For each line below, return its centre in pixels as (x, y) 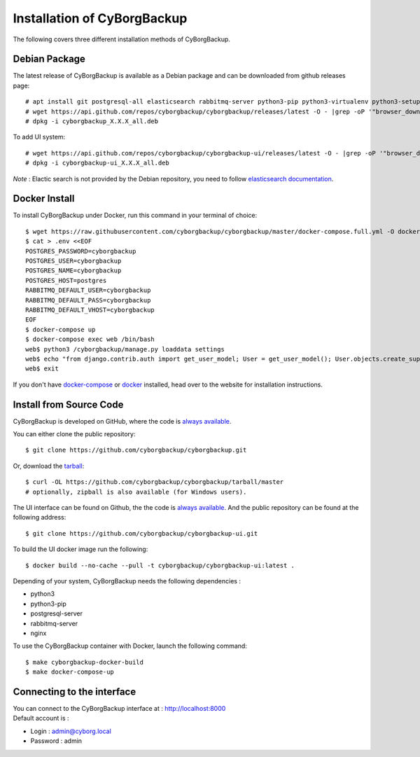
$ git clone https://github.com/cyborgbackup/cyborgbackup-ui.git (142, 533)
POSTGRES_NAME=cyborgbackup (73, 271)
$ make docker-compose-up (70, 672)
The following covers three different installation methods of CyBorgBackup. (122, 39)
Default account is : (41, 718)
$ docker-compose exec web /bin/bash (90, 339)
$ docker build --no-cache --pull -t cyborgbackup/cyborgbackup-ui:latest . (160, 565)
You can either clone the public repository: (74, 434)
